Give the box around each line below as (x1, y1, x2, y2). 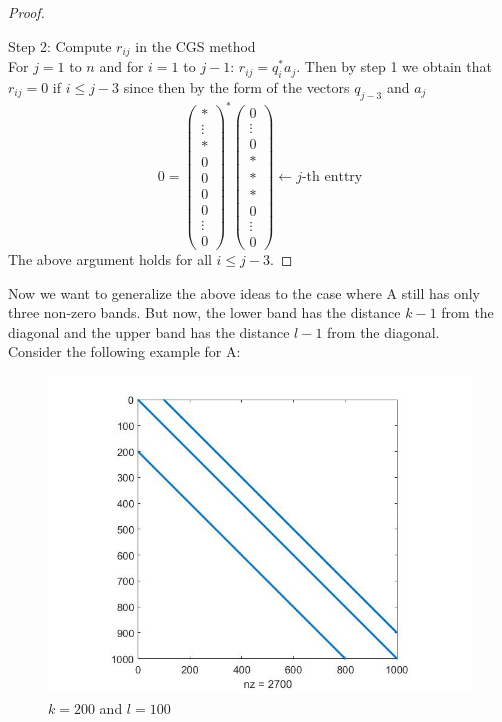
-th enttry (301, 169, 363, 184)
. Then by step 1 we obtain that (296, 56, 492, 77)
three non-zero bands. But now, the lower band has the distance (8, 302, 401, 323)
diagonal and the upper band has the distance (8, 321, 290, 342)
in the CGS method (135, 35, 256, 56)
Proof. (8, 2, 45, 22)
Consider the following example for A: (8, 341, 241, 362)
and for (99, 56, 144, 77)
